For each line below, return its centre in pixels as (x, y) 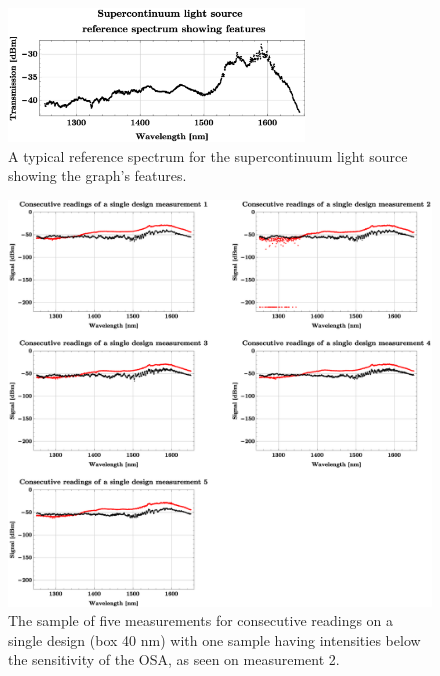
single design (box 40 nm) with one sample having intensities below (214, 639)
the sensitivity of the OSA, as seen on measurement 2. (174, 659)
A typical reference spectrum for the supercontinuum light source (208, 155)
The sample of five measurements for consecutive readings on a (201, 620)
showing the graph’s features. (97, 175)
